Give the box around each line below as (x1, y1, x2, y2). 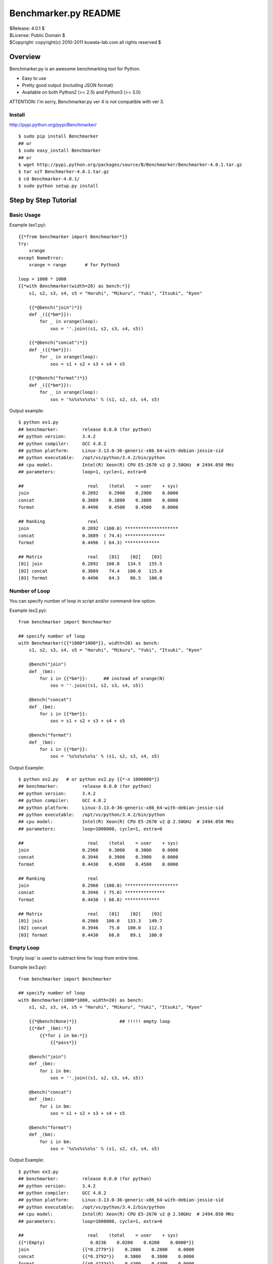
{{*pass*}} (50, 1040, 77, 1046)
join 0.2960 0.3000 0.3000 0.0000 (18, 847, 178, 853)
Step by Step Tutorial (9, 196, 77, 204)
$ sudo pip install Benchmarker (18, 133, 99, 139)
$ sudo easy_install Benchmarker (18, 148, 101, 154)
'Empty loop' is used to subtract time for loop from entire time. (9, 955, 139, 961)
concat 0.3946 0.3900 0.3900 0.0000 (18, 854, 178, 860)
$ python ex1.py (18, 420, 59, 425)
